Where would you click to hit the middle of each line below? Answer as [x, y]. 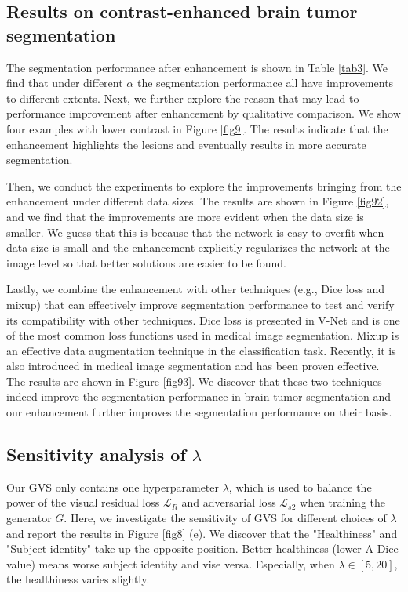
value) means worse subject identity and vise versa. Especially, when [171, 563]
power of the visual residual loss [83, 502]
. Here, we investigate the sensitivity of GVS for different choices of [225, 518]
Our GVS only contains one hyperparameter [113, 487]
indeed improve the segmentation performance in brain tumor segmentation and [199, 396]
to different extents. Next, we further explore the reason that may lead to [183, 98]
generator [29, 518]
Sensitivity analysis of [96, 454]
